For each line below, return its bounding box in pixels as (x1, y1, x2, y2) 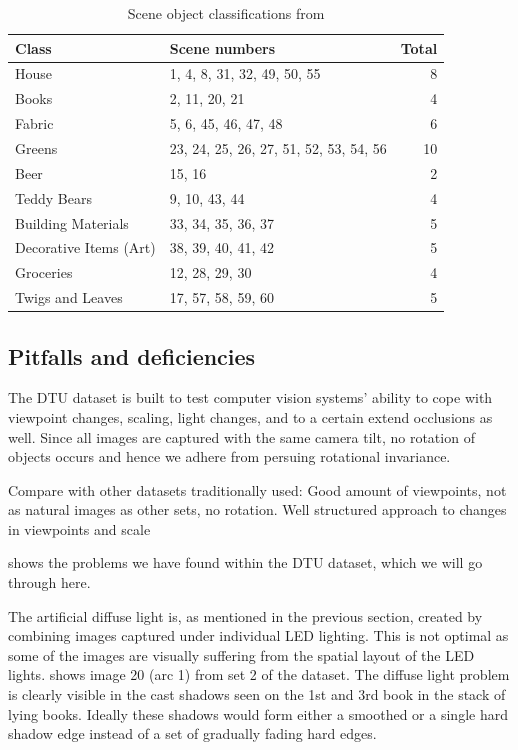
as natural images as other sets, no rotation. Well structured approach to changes (8, 499, 507, 520)
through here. (8, 572, 91, 593)
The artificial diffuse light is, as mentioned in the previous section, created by (8, 605, 483, 626)
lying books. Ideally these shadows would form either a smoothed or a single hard (8, 703, 508, 724)
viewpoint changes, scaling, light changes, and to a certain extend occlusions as (8, 406, 493, 427)
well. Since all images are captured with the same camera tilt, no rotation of (8, 426, 475, 447)
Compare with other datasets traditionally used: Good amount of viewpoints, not (8, 479, 507, 500)
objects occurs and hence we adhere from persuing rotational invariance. (8, 446, 451, 467)
